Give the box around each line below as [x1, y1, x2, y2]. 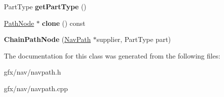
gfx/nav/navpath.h [4, 67, 61, 77]
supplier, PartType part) [96, 34, 171, 44]
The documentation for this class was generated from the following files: [4, 50, 221, 60]
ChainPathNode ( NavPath [4, 34, 91, 44]
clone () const [42, 18, 85, 28]
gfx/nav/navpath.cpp [4, 83, 68, 93]
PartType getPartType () [4, 1, 86, 11]
